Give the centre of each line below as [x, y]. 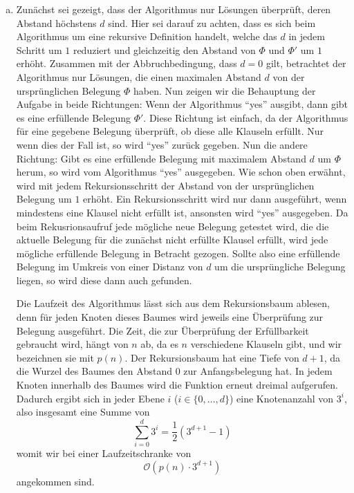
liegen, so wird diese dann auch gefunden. [104, 280]
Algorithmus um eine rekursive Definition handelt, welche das [147, 36]
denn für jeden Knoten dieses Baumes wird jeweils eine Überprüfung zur [170, 317]
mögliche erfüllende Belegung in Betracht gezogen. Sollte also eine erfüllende [178, 253]
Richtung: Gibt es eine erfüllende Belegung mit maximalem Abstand [161, 158]
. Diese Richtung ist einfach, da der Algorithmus [246, 117]
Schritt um [39, 49]
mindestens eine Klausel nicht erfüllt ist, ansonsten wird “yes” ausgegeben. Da [182, 212]
